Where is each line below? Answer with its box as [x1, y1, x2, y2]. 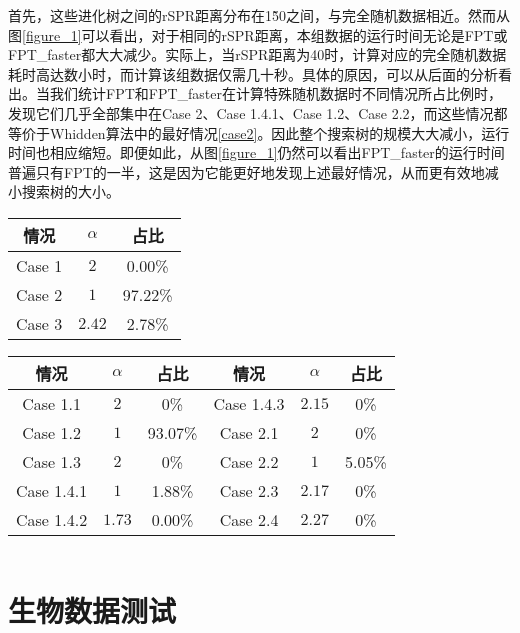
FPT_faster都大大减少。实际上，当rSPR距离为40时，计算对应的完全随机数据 [8, 44, 507, 65]
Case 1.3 [22, 449, 81, 473]
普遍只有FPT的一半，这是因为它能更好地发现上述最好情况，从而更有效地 [8, 161, 485, 182]
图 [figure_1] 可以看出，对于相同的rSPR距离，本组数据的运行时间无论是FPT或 [8, 24, 508, 45]
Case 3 [16, 311, 63, 335]
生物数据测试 [8, 590, 177, 631]
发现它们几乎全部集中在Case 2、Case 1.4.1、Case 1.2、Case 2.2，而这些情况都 [8, 102, 508, 123]
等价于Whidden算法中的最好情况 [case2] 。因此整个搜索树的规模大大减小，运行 [8, 122, 510, 143]
